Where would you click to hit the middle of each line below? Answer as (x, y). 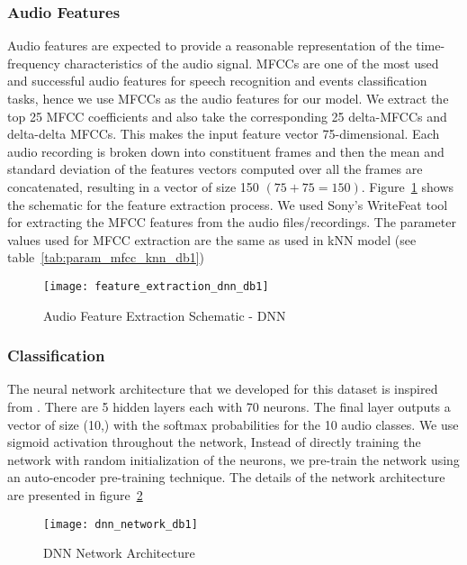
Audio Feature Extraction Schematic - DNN (165, 315)
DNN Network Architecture (119, 553)
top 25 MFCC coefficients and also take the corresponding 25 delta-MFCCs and (227, 116)
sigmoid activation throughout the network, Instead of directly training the (214, 442)
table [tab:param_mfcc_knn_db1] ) (106, 257)
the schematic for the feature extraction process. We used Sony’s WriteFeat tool (228, 204)
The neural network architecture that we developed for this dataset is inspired (223, 389)
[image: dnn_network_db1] (121, 524)
